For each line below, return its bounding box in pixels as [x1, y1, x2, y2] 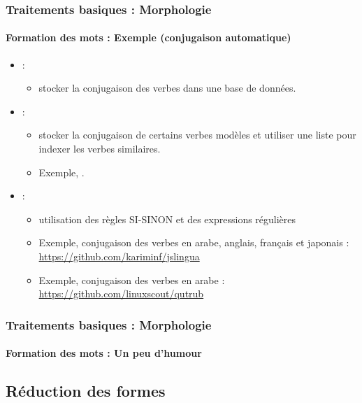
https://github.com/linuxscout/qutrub [38, 286, 204, 301]
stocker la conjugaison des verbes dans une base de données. [38, 80, 296, 95]
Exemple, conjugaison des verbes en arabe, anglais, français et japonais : [38, 235, 349, 250]
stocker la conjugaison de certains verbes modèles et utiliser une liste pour [38, 127, 356, 142]
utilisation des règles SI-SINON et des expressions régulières [38, 211, 296, 226]
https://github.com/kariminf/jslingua [38, 248, 200, 263]
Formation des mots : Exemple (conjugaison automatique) [6, 30, 291, 45]
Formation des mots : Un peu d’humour [6, 346, 202, 360]
